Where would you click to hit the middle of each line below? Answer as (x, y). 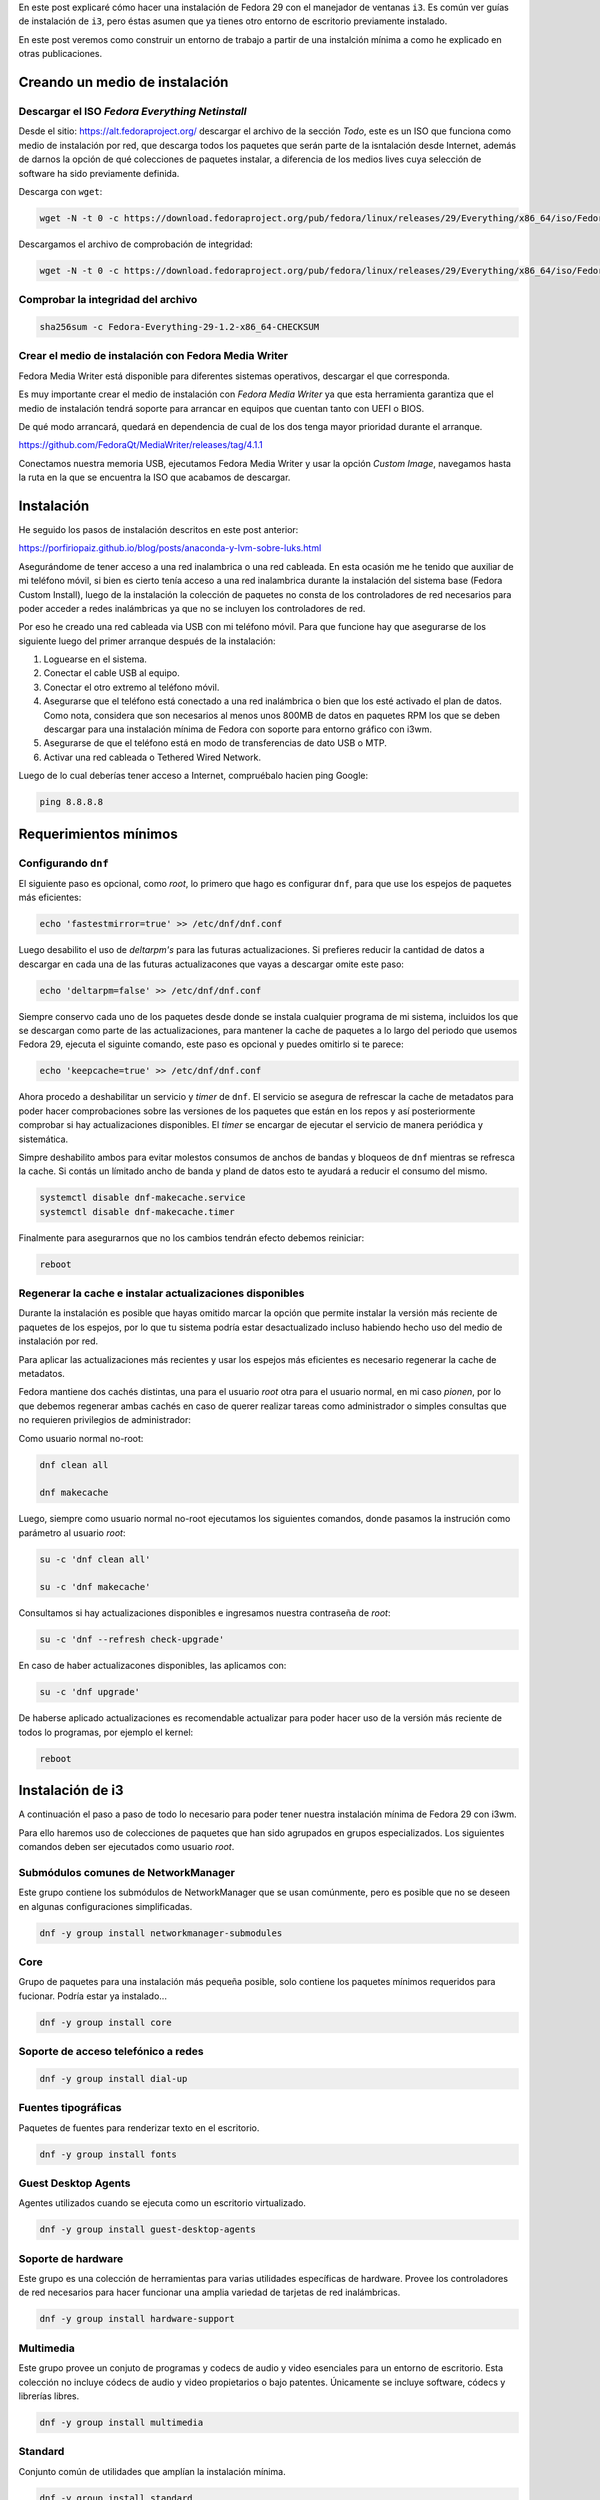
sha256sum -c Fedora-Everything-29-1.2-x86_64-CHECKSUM (179, 326)
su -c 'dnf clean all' (95, 1559)
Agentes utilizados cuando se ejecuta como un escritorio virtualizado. (162, 2203)
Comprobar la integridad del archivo (108, 300)
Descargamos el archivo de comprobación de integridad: (136, 244)
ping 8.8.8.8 (71, 802)
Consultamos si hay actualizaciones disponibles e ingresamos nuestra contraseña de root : (204, 1613)
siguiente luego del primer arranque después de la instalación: (147, 641)
